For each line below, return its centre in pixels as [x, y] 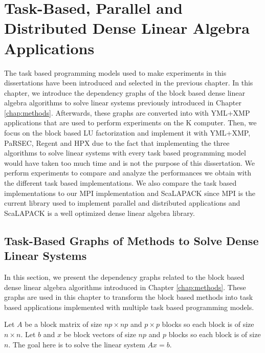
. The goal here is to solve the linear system [77, 344]
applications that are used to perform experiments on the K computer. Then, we [130, 123]
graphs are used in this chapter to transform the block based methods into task [129, 297]
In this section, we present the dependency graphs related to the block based [124, 277]
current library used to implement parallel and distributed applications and [122, 203]
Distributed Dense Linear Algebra [127, 28]
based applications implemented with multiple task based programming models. [129, 307]
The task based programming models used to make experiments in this [115, 72]
